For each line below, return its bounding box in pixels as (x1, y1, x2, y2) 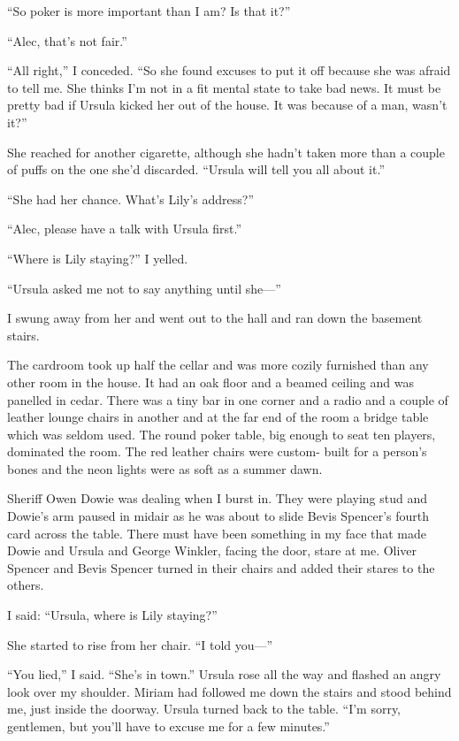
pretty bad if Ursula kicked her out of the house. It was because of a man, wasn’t (7, 95, 448, 114)
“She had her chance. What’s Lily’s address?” (7, 189, 255, 208)
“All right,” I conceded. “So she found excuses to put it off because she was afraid (7, 61, 451, 80)
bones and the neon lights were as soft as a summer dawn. (7, 459, 323, 477)
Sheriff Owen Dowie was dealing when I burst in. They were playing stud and (7, 489, 427, 508)
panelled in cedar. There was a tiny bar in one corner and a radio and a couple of (7, 390, 448, 409)
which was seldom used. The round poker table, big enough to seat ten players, (7, 424, 436, 443)
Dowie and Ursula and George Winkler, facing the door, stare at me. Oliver (7, 541, 417, 560)
